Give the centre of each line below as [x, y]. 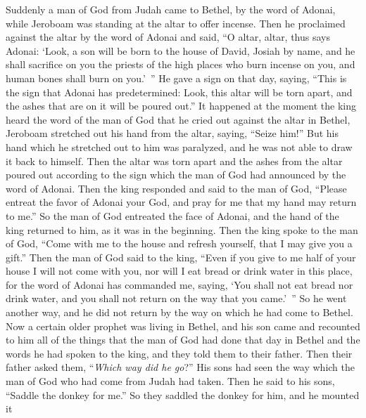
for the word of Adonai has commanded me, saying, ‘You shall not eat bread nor [179, 284]
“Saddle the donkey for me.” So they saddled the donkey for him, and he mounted [183, 394]
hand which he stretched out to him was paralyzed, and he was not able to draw [179, 146]
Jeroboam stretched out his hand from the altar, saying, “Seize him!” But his [172, 133]
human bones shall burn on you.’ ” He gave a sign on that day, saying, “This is [176, 78]
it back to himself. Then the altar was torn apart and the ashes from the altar [174, 161]
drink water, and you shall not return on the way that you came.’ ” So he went [176, 298]
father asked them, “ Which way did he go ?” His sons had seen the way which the [181, 367]
